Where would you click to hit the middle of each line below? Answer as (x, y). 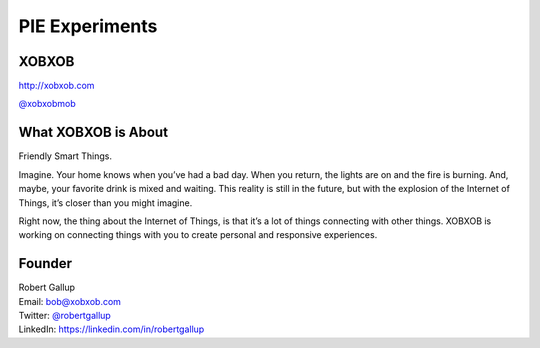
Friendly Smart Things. (65, 156)
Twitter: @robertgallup (65, 315)
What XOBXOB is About (93, 132)
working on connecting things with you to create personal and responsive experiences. (198, 235)
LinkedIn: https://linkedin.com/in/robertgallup (111, 329)
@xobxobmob (47, 104)
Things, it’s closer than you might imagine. (105, 202)
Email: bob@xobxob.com (70, 301)
